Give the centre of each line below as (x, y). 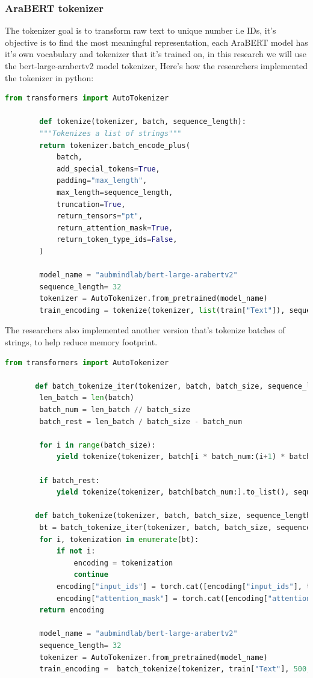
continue (91, 575)
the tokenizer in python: (49, 77)
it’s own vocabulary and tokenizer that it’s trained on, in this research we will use (156, 54)
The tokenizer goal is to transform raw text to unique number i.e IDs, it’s (141, 30)
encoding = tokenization (123, 563)
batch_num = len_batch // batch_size (115, 410)
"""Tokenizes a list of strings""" (110, 133)
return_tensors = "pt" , (100, 216)
